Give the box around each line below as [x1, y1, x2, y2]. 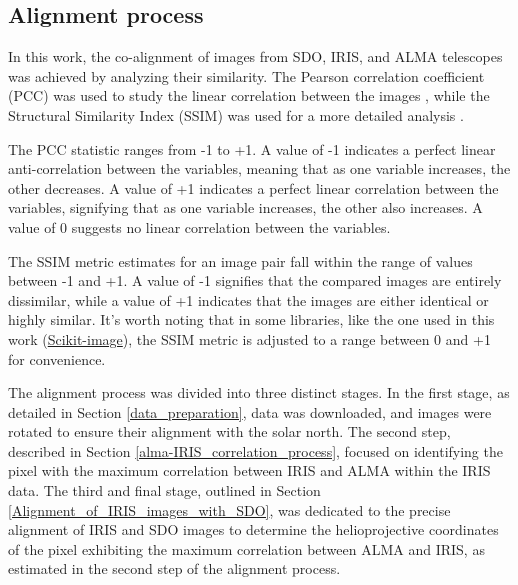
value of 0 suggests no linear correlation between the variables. [8, 216, 391, 237]
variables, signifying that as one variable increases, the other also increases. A [8, 197, 483, 218]
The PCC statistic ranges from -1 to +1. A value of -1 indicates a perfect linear [8, 138, 496, 159]
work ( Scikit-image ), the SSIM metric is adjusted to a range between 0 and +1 [8, 328, 491, 349]
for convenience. [8, 348, 106, 369]
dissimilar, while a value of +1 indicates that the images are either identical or [8, 289, 489, 310]
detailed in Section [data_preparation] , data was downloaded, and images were [8, 401, 492, 422]
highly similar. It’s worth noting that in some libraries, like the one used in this [8, 309, 495, 330]
